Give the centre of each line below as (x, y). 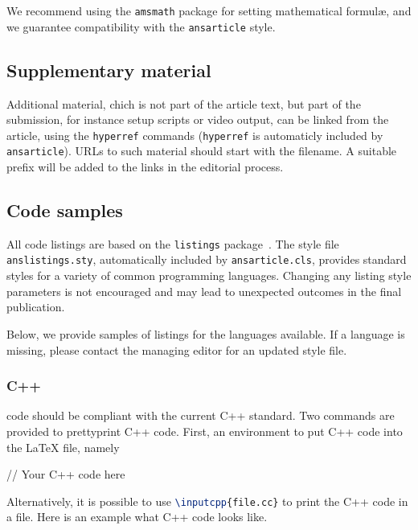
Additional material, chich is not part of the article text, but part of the (184, 103)
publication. (36, 307)
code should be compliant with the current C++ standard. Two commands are (201, 415)
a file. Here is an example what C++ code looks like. (137, 517)
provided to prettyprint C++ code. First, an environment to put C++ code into (205, 431)
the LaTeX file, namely (63, 447)
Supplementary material (109, 70)
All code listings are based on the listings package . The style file (173, 243)
